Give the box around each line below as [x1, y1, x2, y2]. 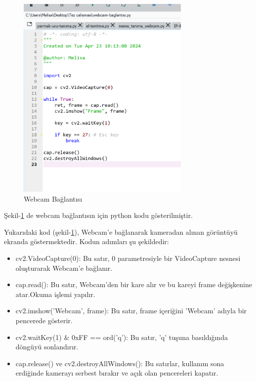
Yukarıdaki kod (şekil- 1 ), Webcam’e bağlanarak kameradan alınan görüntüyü [4, 226, 238, 237]
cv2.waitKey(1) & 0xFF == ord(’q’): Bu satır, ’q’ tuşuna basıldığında [15, 332, 228, 342]
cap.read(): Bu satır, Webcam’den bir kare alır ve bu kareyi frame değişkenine [15, 279, 252, 290]
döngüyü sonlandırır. [15, 341, 79, 352]
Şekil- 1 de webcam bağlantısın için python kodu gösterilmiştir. [4, 210, 193, 220]
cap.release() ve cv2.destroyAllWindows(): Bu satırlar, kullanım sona [15, 358, 224, 368]
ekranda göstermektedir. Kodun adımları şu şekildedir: [4, 236, 169, 247]
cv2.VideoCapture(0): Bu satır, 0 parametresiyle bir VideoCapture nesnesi [15, 253, 241, 263]
